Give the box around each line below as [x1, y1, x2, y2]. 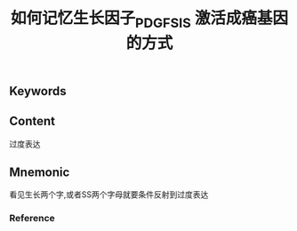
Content [9, 114, 56, 129]
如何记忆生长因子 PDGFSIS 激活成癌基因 [10, 8, 289, 31]
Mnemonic [9, 164, 70, 179]
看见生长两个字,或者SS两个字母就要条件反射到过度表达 [9, 189, 209, 200]
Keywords [9, 84, 67, 99]
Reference [9, 212, 55, 225]
